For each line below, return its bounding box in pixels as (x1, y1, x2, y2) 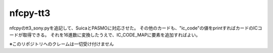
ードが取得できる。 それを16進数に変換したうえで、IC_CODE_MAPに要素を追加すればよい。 (9, 31, 201, 37)
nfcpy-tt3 (9, 7, 51, 18)
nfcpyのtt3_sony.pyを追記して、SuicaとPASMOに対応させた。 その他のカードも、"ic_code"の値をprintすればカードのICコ (9, 25, 262, 31)
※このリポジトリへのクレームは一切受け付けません (9, 41, 114, 47)
